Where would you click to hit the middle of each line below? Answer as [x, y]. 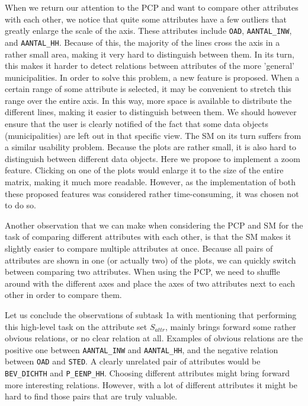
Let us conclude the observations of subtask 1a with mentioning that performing [151, 314]
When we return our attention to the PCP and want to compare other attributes [152, 7]
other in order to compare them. [63, 295]
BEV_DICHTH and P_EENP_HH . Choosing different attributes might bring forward [147, 373]
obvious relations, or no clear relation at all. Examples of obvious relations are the [154, 338]
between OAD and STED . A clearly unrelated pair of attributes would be [133, 361]
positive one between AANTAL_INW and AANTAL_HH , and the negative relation [142, 349]
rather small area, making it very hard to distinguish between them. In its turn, [150, 54]
